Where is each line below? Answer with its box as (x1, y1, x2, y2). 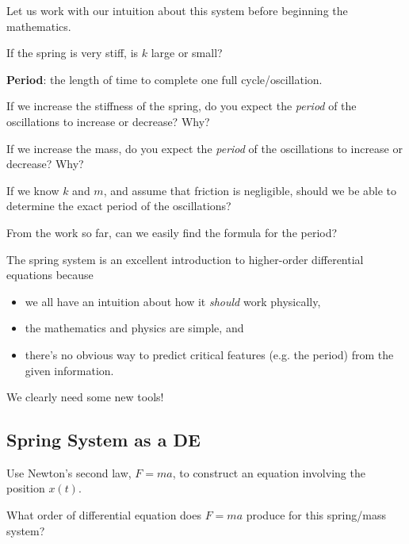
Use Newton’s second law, (6, 464, 132, 481)
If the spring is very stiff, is (6, 44, 139, 61)
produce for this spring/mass (246, 507, 386, 523)
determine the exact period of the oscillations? (6, 197, 231, 214)
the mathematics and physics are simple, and (25, 320, 244, 336)
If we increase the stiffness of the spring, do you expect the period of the (6, 98, 357, 114)
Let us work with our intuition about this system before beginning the (6, 2, 348, 18)
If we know (6, 182, 59, 198)
